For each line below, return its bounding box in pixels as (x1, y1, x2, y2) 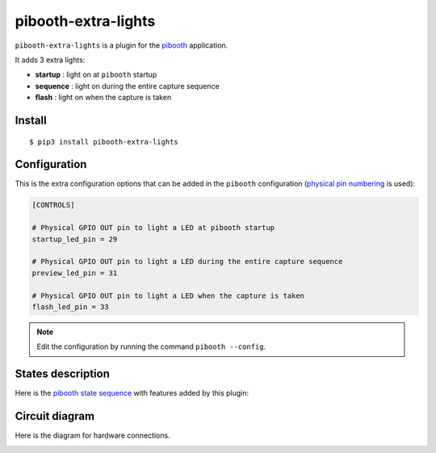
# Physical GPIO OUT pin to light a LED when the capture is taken (31, 291, 305, 300)
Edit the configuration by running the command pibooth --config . (36, 342, 266, 351)
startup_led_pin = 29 (31, 234, 118, 244)
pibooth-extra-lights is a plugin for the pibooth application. (15, 40, 228, 50)
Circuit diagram (15, 409, 95, 423)
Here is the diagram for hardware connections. (15, 430, 170, 440)
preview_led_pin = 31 (31, 268, 118, 278)
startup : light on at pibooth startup (35, 69, 157, 80)
